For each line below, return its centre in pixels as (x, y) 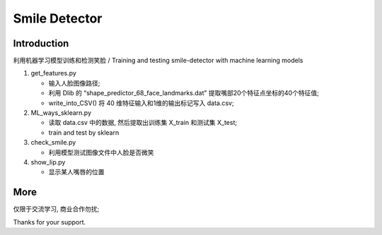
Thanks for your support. (50, 222)
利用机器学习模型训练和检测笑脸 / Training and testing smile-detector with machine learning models (158, 61)
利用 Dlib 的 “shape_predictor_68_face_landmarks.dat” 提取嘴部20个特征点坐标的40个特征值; (184, 93)
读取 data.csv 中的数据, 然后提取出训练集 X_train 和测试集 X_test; (143, 123)
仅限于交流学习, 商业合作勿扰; (56, 209)
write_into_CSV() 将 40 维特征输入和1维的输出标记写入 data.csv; (141, 103)
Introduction (41, 43)
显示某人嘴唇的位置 (76, 172)
